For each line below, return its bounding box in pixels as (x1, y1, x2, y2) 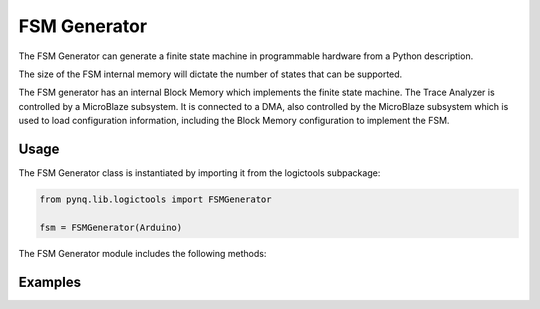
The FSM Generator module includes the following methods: (18, 247, 267, 259)
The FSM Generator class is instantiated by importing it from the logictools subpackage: (18, 167, 381, 179)
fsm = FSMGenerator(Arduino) (39, 221, 183, 233)
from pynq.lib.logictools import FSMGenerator (39, 194, 272, 205)
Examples (18, 273, 82, 290)
